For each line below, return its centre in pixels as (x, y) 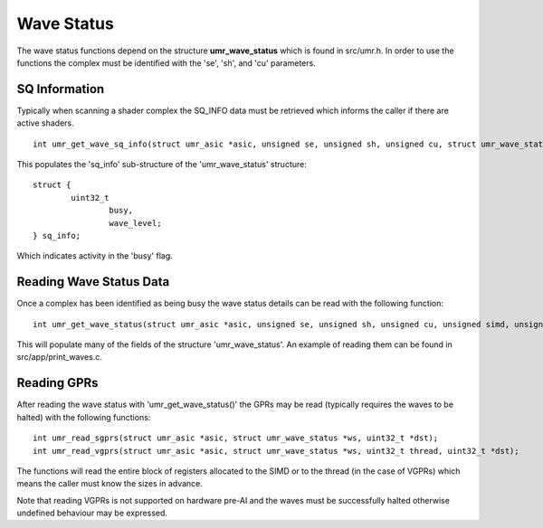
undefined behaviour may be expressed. (92, 513)
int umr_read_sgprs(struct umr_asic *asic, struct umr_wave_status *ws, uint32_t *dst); (236, 438)
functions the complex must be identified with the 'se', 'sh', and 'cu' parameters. (166, 62)
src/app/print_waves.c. (60, 357)
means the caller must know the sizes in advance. (110, 484)
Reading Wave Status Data (93, 282)
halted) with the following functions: (84, 417)
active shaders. (45, 123)
